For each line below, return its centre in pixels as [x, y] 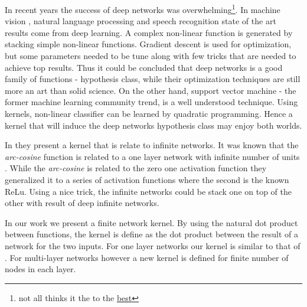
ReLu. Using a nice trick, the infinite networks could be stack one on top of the [148, 191]
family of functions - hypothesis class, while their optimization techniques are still [153, 79]
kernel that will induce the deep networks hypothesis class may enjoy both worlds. [153, 125]
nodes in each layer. [40, 269]
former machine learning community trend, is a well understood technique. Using [151, 102]
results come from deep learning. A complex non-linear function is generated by [149, 32]
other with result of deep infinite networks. [82, 203]
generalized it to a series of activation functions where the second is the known [147, 179]
